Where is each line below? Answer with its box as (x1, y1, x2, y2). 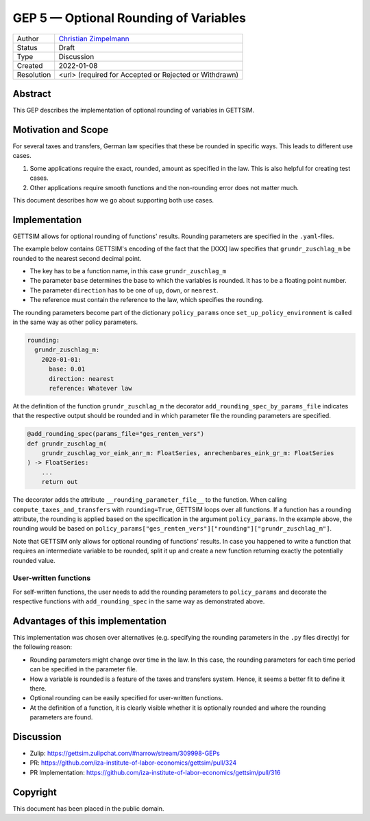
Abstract (12, 88, 51, 100)
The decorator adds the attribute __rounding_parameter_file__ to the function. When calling (12, 496, 287, 504)
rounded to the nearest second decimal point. (12, 254, 142, 262)
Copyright (12, 786, 58, 798)
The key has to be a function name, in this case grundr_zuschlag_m (29, 267, 226, 275)
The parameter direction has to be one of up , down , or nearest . (29, 286, 219, 294)
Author (16, 34, 39, 43)
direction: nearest (49, 375, 114, 382)
